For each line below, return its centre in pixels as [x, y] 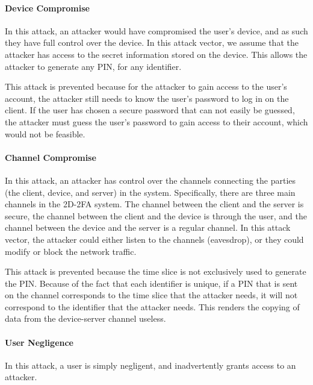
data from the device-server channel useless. [85, 318]
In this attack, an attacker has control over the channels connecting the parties [150, 180]
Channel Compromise [51, 157]
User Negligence [39, 342]
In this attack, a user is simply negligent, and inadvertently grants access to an [150, 365]
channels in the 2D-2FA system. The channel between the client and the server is [154, 204]
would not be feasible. [45, 133]
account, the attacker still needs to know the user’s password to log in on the [147, 98]
